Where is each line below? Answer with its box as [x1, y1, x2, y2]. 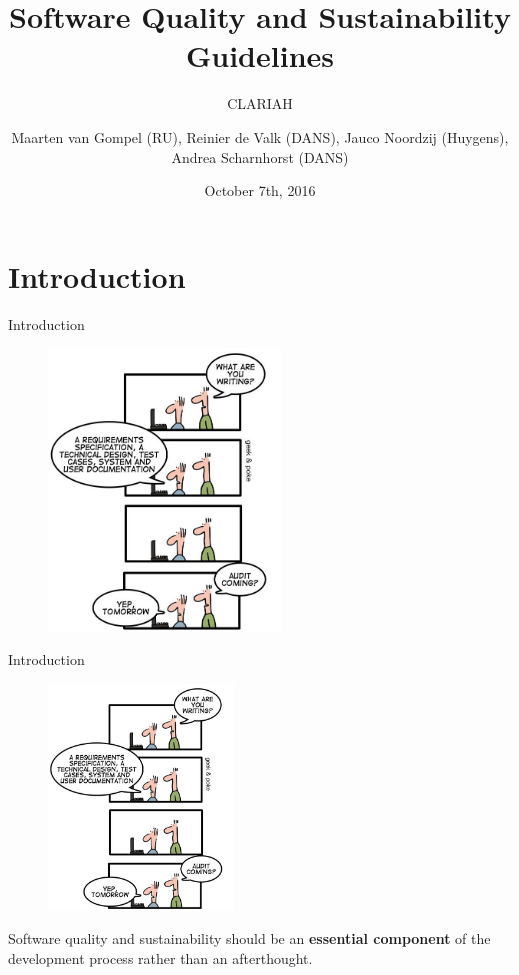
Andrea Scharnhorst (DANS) [171, 146, 349, 167]
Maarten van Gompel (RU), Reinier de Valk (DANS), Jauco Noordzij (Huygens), [11, 126, 509, 147]
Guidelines [185, 35, 334, 76]
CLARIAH [227, 93, 293, 114]
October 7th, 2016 [204, 180, 316, 201]
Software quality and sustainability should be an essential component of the [8, 928, 491, 949]
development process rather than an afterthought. [8, 947, 313, 968]
